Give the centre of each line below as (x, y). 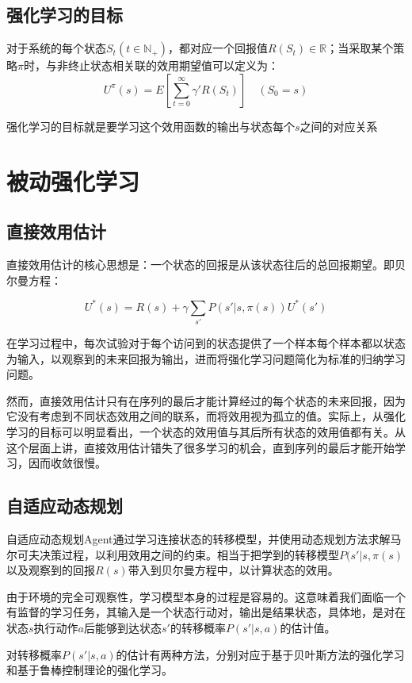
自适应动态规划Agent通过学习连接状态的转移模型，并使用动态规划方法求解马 (204, 538)
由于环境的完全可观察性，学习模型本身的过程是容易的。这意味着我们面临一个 (206, 596)
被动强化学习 (73, 180)
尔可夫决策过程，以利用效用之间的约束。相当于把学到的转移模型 (173, 554)
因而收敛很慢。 (67, 463)
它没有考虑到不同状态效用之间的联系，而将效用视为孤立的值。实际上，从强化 (206, 416)
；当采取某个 (360, 48)
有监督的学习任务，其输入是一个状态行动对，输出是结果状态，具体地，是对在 (206, 612)
